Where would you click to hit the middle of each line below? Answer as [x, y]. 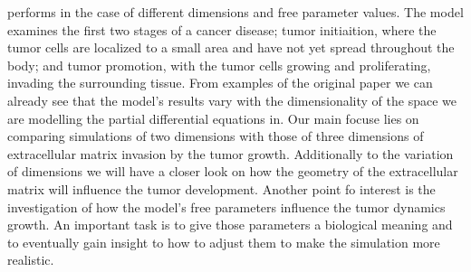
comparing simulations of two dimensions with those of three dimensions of [216, 136]
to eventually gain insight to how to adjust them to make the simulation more [224, 242]
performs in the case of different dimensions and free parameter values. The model [235, 12]
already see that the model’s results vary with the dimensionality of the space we [232, 100]
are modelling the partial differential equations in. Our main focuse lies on [213, 118]
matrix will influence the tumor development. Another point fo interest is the [221, 188]
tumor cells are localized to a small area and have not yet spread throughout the [231, 47]
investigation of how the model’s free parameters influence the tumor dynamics [226, 206]
